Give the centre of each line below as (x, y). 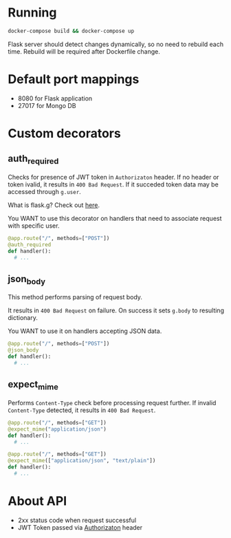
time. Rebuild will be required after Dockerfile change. (84, 51)
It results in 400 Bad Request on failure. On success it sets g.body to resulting (116, 310)
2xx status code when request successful (77, 520)
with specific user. (34, 226)
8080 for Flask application (55, 98)
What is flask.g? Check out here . (54, 205)
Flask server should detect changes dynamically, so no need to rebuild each (116, 44)
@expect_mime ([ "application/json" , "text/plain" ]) (82, 461)
